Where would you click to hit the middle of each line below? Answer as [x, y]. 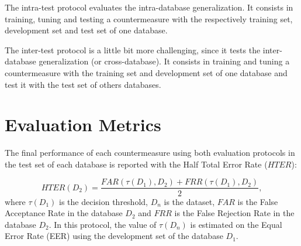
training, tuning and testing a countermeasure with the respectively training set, [149, 18]
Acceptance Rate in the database [64, 213]
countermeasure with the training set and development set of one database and [146, 72]
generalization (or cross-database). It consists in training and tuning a [164, 61]
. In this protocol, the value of [103, 224]
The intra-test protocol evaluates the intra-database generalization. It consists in [149, 7]
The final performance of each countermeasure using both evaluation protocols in [150, 153]
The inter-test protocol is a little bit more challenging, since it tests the [133, 49]
